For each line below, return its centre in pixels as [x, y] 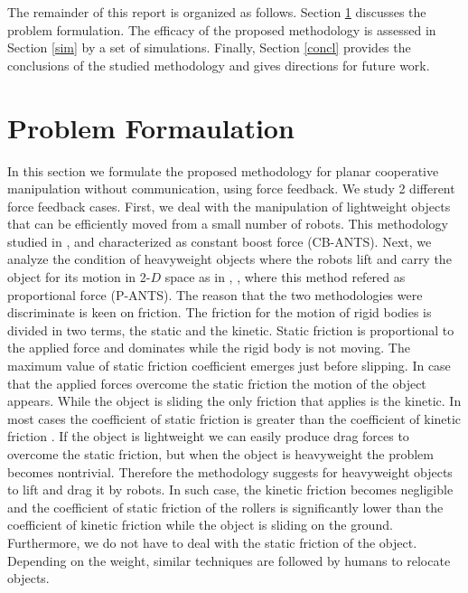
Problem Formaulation [151, 127]
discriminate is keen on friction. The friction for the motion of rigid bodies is [220, 312]
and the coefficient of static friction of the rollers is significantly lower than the [225, 507]
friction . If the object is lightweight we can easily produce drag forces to [208, 436]
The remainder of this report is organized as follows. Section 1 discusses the [217, 12]
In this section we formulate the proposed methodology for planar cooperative [223, 170]
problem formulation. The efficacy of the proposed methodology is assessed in [222, 29]
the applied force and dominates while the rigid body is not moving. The [209, 348]
